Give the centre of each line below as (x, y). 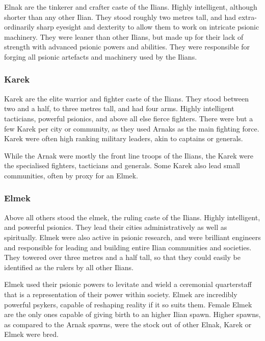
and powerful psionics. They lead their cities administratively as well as (116, 227)
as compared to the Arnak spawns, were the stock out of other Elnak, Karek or (128, 324)
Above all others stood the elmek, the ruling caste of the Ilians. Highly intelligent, (132, 217)
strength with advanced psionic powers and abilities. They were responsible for (127, 47)
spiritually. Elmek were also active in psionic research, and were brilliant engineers (132, 237)
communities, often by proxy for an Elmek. (71, 175)
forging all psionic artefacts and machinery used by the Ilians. (101, 56)
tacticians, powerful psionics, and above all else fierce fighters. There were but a (129, 118)
